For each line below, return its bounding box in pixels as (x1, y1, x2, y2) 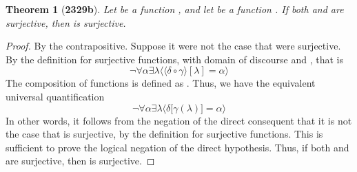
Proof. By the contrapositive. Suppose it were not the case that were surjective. (6, 39, 341, 53)
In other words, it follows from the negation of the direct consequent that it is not (6, 113, 352, 127)
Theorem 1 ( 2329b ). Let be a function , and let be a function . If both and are (6, 2, 344, 16)
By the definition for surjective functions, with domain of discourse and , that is (6, 52, 343, 66)
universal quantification (6, 89, 105, 103)
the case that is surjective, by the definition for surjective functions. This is (6, 127, 323, 141)
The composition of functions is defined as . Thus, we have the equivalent (6, 76, 316, 90)
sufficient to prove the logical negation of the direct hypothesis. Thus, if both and (6, 140, 349, 154)
